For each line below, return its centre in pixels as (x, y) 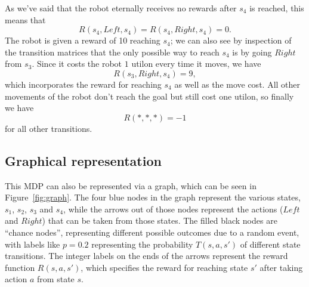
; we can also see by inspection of (231, 40)
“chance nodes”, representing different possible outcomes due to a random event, (152, 232)
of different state (270, 244)
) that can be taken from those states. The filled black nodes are (160, 220)
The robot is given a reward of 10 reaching (83, 40)
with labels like (33, 244)
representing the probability (142, 244)
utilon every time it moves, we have (196, 64)
